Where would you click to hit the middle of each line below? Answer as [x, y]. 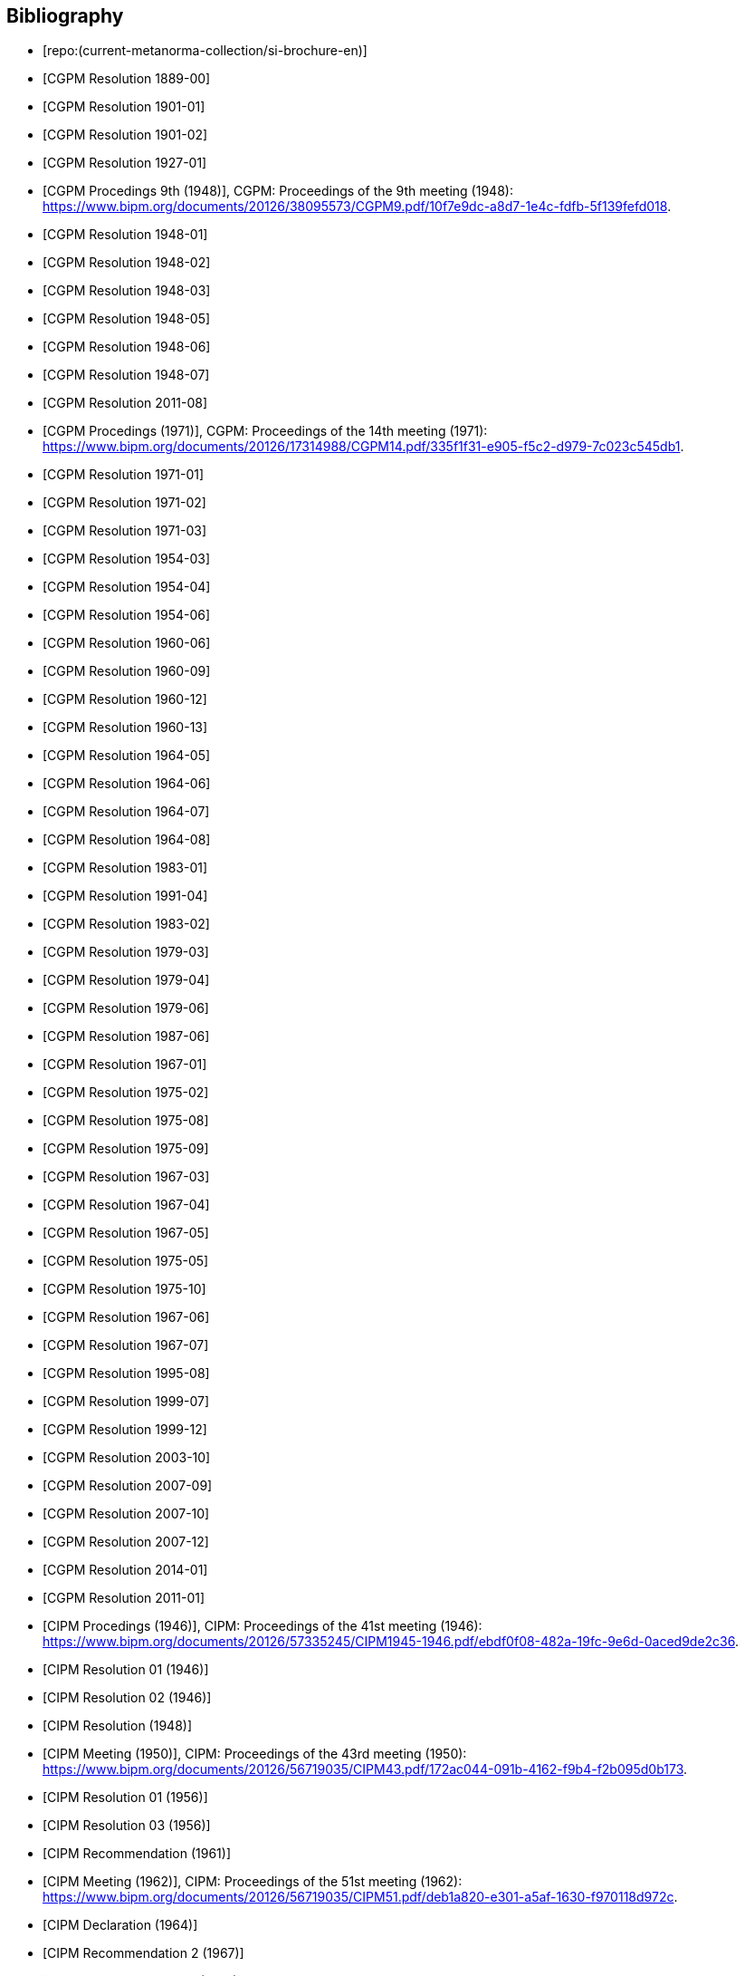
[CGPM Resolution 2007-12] [126, 1542]
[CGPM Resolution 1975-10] [124, 1289]
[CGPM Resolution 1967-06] [126, 1317]
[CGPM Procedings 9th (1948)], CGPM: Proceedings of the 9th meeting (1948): [278, 191]
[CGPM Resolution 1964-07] [126, 812]
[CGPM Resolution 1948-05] [127, 319]
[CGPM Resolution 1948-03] [127, 291]
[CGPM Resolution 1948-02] [127, 263]
